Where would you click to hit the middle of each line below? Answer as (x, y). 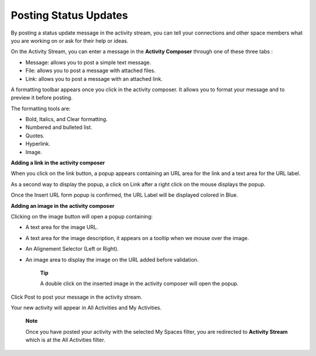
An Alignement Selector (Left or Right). (72, 249)
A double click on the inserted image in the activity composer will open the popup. (139, 283)
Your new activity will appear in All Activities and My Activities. (86, 308)
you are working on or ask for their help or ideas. (70, 40)
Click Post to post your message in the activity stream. (77, 297)
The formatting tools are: (41, 108)
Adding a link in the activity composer (58, 163)
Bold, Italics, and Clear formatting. (66, 119)
